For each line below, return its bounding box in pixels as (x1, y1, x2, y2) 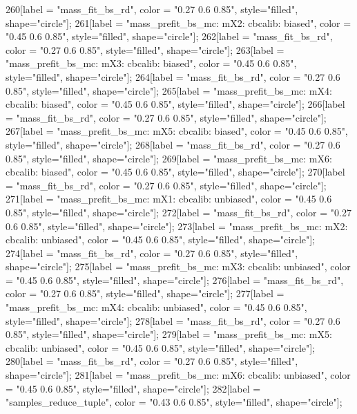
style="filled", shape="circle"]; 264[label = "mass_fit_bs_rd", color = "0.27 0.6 (6, 69, 340, 84)
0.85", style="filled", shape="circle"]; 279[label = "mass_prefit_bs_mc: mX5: (6, 327, 332, 341)
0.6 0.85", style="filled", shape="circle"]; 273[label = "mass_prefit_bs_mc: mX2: (6, 218, 348, 233)
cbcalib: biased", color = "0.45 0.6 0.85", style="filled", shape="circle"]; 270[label (6, 164, 345, 179)
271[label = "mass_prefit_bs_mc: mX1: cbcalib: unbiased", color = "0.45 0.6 (6, 191, 332, 206)
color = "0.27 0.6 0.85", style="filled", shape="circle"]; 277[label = (6, 286, 284, 301)
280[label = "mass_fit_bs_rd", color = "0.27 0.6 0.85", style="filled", (6, 354, 298, 368)
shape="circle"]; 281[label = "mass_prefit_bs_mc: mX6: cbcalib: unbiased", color (6, 368, 351, 382)
